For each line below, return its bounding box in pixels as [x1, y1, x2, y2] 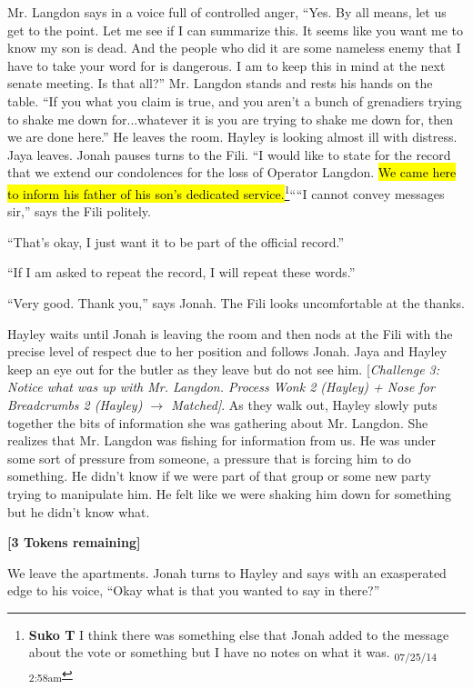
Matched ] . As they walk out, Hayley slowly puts [171, 394, 438, 414]
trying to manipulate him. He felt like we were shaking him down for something [7, 484, 451, 503]
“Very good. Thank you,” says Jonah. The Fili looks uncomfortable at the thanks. [7, 293, 465, 312]
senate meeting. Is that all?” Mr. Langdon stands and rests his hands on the [7, 74, 433, 93]
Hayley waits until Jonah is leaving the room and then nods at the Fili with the [7, 324, 453, 343]
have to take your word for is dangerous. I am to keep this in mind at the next [7, 55, 446, 75]
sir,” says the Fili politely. [7, 202, 151, 221]
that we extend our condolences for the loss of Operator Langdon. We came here [7, 163, 457, 182]
